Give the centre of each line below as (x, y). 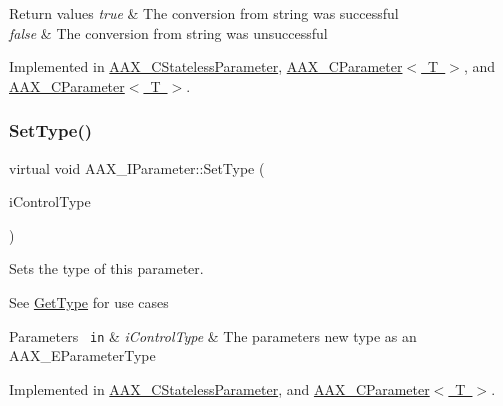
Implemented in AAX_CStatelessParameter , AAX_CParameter (206, 66)
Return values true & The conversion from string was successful (204, 13)
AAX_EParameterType (82, 355)
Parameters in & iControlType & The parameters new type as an (213, 335)
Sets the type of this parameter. (106, 268)
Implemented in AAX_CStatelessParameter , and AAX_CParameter (219, 388)
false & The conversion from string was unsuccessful (168, 32)
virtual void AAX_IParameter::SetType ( (137, 167)
